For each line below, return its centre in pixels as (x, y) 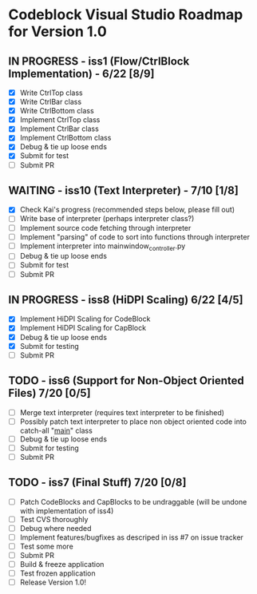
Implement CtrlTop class (60, 120)
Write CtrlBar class (51, 102)
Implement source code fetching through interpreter (105, 228)
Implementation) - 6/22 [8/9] (81, 73)
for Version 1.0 (58, 32)
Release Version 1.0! (53, 582)
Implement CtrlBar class (59, 129)
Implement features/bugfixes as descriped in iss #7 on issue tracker (131, 537)
